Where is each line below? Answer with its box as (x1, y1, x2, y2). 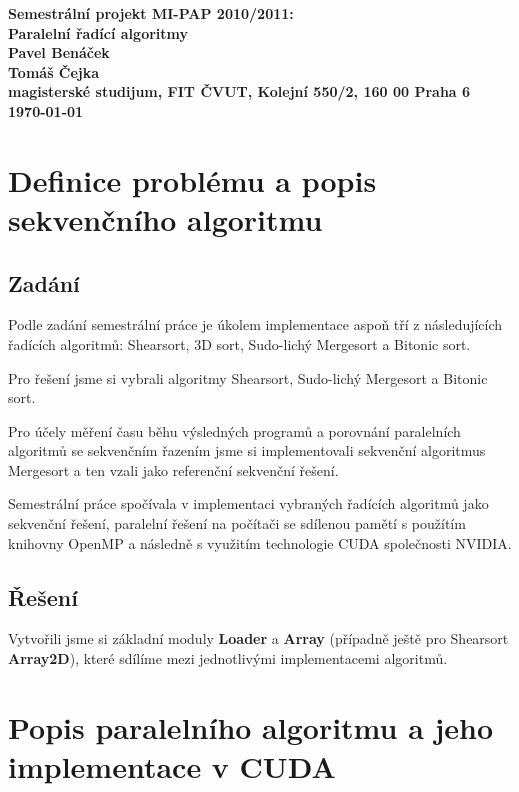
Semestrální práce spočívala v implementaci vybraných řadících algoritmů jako (8, 493, 489, 514)
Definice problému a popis (8, 159, 377, 200)
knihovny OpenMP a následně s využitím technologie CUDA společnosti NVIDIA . (8, 532, 512, 553)
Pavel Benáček (8, 42, 110, 63)
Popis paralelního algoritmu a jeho (8, 706, 494, 747)
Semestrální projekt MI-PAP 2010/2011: (8, 3, 294, 23)
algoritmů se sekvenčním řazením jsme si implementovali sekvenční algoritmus (8, 440, 486, 461)
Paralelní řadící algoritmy (8, 22, 188, 43)
